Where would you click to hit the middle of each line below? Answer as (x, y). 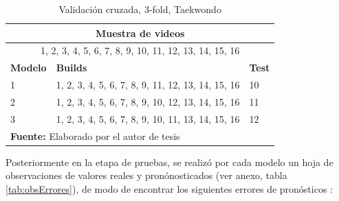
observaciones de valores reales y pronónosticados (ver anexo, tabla (146, 175)
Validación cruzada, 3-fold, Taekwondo (140, 9)
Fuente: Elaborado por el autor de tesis (95, 135)
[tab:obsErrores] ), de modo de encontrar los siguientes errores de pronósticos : (169, 188)
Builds (72, 68)
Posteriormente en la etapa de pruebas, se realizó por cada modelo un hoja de (169, 162)
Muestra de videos (140, 33)
